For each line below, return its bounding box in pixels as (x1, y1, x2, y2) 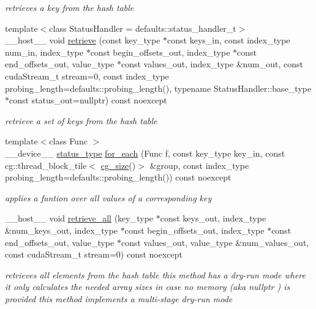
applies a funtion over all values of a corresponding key (5, 191, 212, 204)
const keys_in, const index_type (167, 34, 290, 47)
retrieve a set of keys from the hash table (5, 114, 157, 127)
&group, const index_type (149, 158, 249, 171)
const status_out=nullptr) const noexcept (9, 94, 167, 106)
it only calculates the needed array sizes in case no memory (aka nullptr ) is (5, 280, 290, 293)
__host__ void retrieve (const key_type (5, 34, 160, 47)
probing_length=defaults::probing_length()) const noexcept (5, 171, 231, 184)
